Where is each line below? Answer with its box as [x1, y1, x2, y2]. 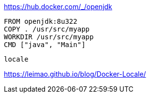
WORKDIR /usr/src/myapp [4, 33, 94, 41]
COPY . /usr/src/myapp [4, 25, 90, 33]
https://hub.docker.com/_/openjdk [4, 2, 112, 11]
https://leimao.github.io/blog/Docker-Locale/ [4, 70, 146, 78]
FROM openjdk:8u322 [4, 17, 77, 25]
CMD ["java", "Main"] [4, 41, 86, 48]
